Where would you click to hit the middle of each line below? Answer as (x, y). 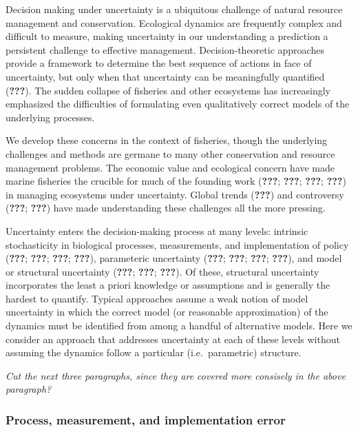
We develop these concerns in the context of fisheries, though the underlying (167, 140)
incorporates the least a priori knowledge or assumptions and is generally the (168, 285)
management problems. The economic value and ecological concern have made (170, 167)
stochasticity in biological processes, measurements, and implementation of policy (177, 244)
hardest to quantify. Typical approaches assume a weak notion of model (157, 298)
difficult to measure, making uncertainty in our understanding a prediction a (167, 36)
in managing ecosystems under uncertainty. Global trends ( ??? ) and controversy (175, 194)
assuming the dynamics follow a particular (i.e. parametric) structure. (154, 352)
